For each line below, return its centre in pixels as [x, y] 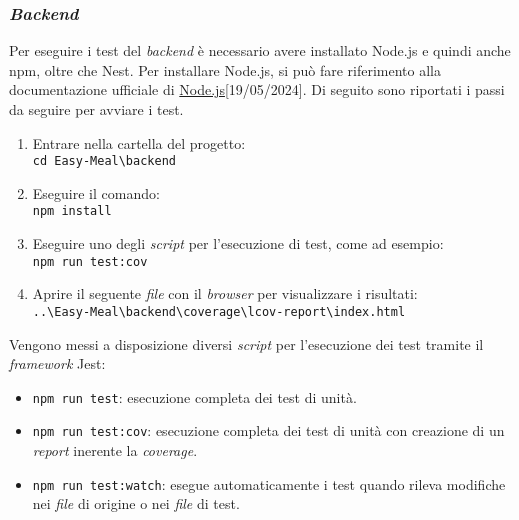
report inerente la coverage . [115, 450]
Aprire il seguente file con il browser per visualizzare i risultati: [225, 293]
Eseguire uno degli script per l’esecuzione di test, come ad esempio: [238, 243]
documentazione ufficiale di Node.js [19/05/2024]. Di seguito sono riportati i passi [257, 89]
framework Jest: [57, 363]
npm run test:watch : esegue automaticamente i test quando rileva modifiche [269, 483]
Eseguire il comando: [96, 192]
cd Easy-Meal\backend [104, 161]
